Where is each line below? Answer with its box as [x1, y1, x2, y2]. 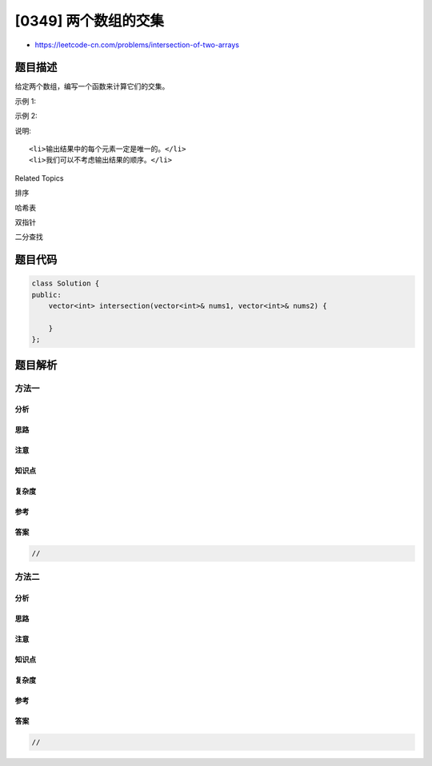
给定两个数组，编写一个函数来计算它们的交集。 [14, 82, 170, 91]
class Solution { [31, 279, 100, 288]
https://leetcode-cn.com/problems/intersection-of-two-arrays [34, 40, 240, 50]
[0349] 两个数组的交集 [14, 12, 164, 30]
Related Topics [14, 173, 64, 183]
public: [31, 290, 62, 299]
